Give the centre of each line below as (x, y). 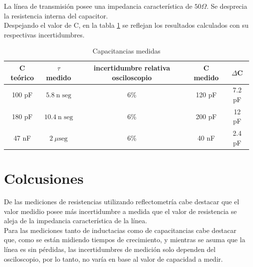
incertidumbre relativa (132, 67)
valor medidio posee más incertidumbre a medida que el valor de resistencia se (120, 211)
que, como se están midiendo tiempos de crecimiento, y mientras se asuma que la (125, 240)
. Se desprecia (227, 6)
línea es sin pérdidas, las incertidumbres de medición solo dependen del (110, 249)
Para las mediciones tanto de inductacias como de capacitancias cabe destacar (120, 230)
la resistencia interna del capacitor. (56, 15)
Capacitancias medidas (126, 51)
